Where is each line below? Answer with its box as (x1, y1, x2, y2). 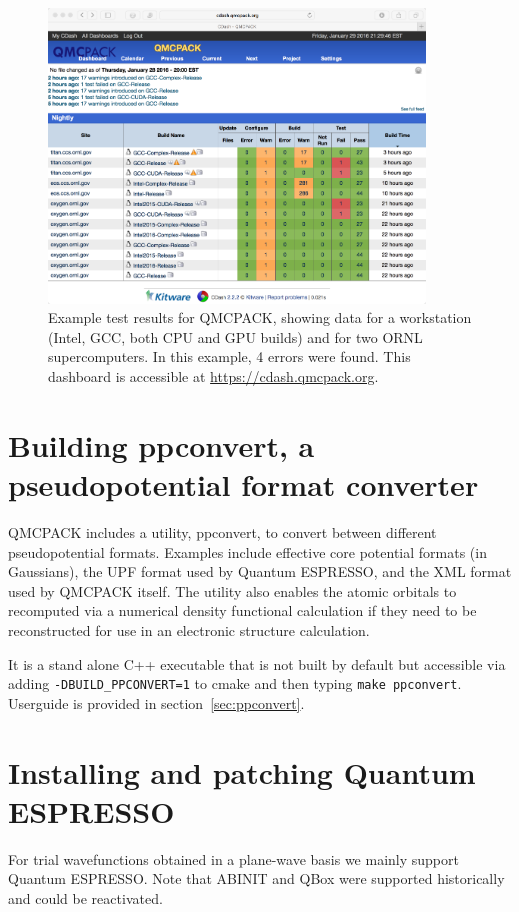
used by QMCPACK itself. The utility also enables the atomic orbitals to (8, 580, 457, 601)
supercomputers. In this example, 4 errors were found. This (48, 346, 411, 367)
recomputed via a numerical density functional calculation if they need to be (8, 600, 477, 621)
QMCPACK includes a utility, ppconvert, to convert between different (8, 521, 437, 542)
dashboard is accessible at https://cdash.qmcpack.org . (48, 366, 379, 387)
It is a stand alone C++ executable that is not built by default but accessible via (8, 653, 506, 674)
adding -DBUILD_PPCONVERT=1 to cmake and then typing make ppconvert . (8, 673, 462, 694)
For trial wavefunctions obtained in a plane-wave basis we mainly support (8, 848, 459, 869)
